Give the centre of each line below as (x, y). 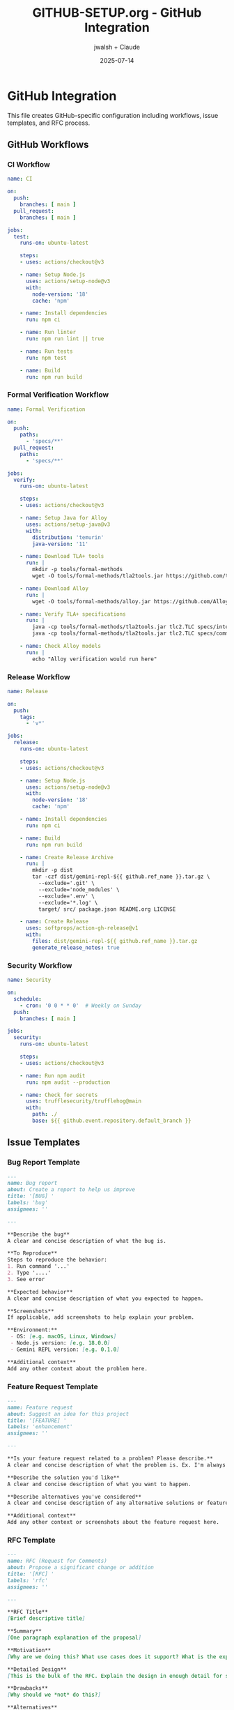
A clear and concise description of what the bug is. (87, 1241)
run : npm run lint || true (65, 339)
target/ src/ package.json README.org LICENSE (107, 909)
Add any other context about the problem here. (78, 1368)
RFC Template (31, 1540)
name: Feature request (40, 1407)
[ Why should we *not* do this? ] (54, 1695)
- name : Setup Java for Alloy (64, 518)
